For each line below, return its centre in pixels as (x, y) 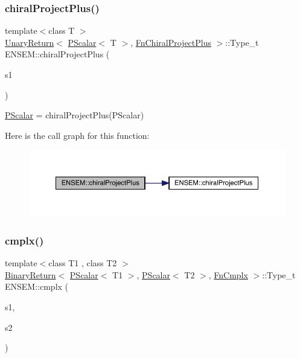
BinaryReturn (30, 274)
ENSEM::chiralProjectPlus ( (57, 54)
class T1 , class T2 (83, 263)
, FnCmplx (228, 274)
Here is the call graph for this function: (77, 135)
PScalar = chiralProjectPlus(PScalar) (75, 115)
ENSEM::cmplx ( (37, 286)
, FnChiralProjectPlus (171, 42)
